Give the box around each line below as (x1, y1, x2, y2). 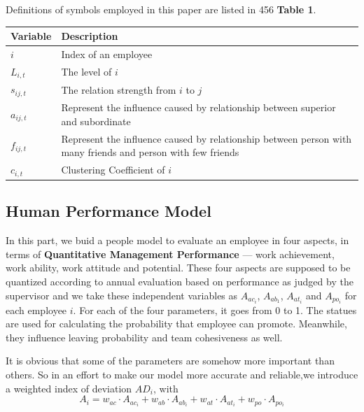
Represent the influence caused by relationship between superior (61, 100, 336, 115)
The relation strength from (61, 82, 176, 97)
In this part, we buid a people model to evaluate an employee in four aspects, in (6, 233, 349, 248)
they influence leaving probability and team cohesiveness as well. (6, 329, 283, 344)
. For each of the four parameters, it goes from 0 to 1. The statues (73, 302, 357, 317)
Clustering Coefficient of (61, 162, 165, 177)
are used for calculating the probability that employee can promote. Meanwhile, (6, 316, 347, 331)
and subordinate (61, 113, 131, 128)
